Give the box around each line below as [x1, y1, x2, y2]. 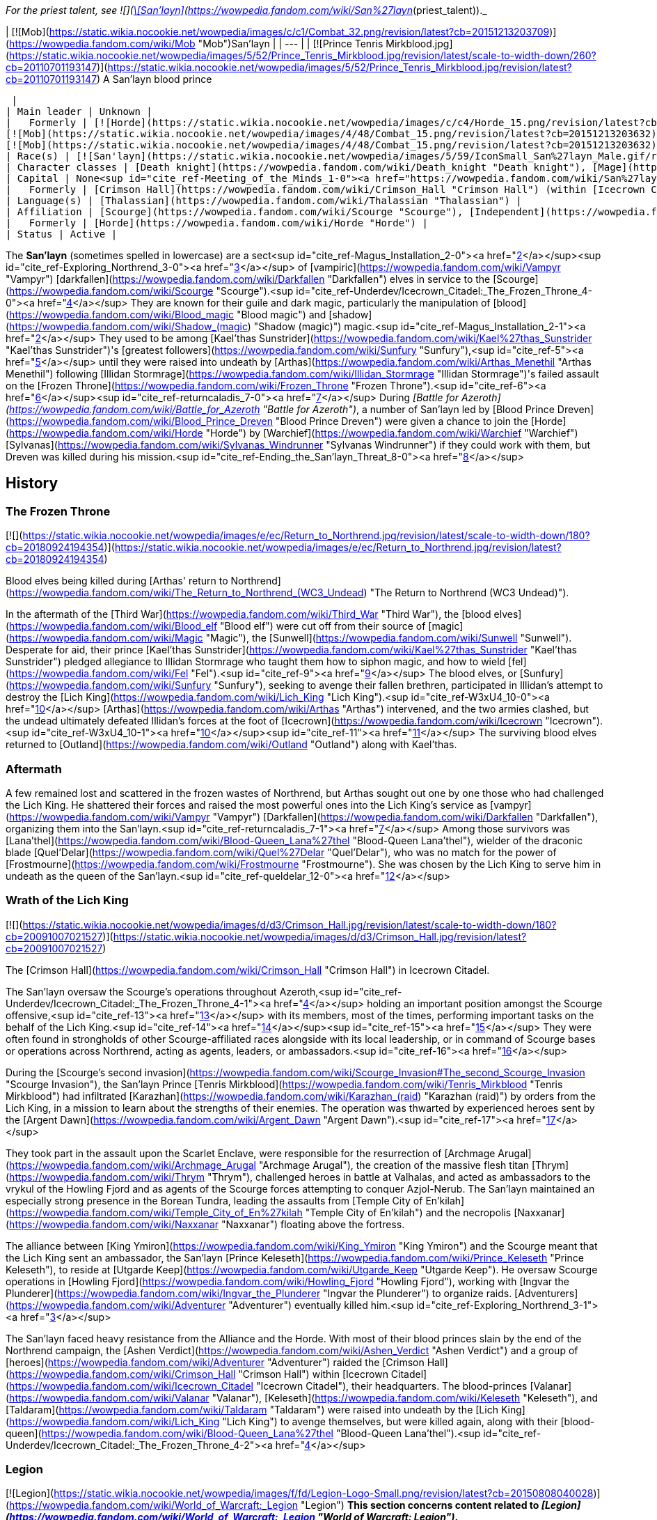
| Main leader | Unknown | [6, 106, 152, 117]
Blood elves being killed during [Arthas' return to [6, 575, 228, 587]
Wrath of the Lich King [6, 893, 129, 908]
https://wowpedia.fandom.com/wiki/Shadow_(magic [9, 320, 248, 332]
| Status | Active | [6, 228, 118, 240]
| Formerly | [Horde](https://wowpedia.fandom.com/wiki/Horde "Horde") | [6, 217, 428, 228]
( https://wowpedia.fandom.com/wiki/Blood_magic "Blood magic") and [6, 309, 326, 320]
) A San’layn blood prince [97, 73, 212, 85]
